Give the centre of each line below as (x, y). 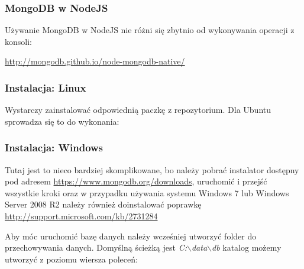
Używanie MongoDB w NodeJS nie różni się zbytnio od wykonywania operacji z (150, 30)
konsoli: (18, 41)
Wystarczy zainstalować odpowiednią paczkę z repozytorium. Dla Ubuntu (138, 110)
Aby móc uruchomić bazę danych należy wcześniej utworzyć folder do (131, 236)
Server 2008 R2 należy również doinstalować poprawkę (103, 204)
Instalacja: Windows (54, 148)
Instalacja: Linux (46, 87)
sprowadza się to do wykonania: (62, 121)
